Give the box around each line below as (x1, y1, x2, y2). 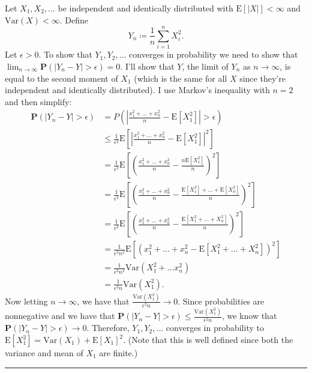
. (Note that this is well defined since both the (123, 333, 293, 346)
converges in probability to (166, 321, 264, 334)
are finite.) (99, 347, 138, 359)
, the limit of (182, 59, 229, 72)
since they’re (239, 71, 286, 84)
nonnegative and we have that (5, 309, 115, 322)
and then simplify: (5, 95, 72, 108)
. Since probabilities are (178, 294, 265, 307)
